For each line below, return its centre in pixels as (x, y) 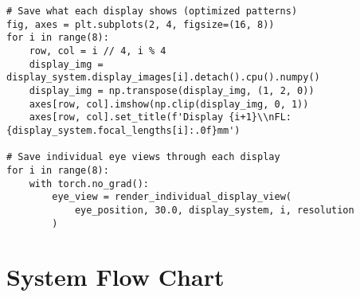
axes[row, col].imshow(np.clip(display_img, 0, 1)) (169, 104)
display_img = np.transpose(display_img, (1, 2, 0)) (172, 90)
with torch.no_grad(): (89, 184)
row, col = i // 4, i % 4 (98, 51)
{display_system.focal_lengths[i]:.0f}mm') (123, 130)
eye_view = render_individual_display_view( (172, 197)
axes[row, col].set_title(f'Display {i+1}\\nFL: (160, 117)
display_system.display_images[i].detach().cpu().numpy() (163, 78)
